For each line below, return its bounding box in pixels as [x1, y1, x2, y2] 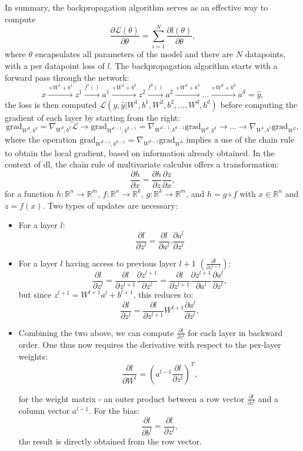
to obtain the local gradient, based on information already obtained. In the [5, 146, 275, 159]
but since [18, 288, 52, 301]
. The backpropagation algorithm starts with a [109, 59, 278, 71]
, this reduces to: [133, 288, 194, 301]
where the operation [5, 133, 77, 145]
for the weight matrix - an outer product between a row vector [18, 392, 245, 404]
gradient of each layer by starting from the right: [5, 111, 181, 123]
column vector [18, 404, 70, 417]
